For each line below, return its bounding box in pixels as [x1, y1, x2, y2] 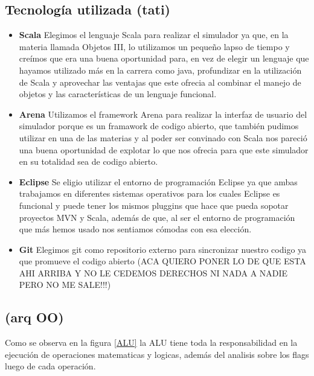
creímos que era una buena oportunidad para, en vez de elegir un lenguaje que [19, 52, 309, 65]
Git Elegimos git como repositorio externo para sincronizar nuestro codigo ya [19, 243, 307, 255]
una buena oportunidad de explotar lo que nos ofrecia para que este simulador [19, 143, 309, 156]
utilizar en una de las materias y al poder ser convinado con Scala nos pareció [19, 131, 307, 144]
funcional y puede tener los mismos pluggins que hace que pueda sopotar [19, 199, 289, 211]
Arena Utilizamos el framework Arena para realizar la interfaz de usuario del [19, 107, 307, 120]
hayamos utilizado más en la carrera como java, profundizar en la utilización [19, 63, 302, 76]
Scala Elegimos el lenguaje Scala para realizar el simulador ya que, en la [19, 28, 289, 41]
